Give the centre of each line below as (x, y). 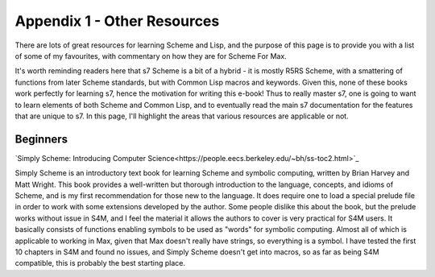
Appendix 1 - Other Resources (117, 21)
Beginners (41, 139)
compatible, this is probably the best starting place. (100, 263)
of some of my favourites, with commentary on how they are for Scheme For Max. (151, 56)
